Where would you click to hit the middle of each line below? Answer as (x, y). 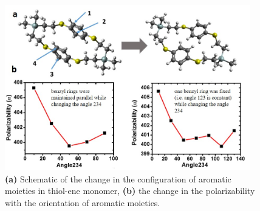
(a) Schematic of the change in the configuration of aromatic (118, 178)
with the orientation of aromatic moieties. (83, 202)
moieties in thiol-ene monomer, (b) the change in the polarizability (130, 191)
